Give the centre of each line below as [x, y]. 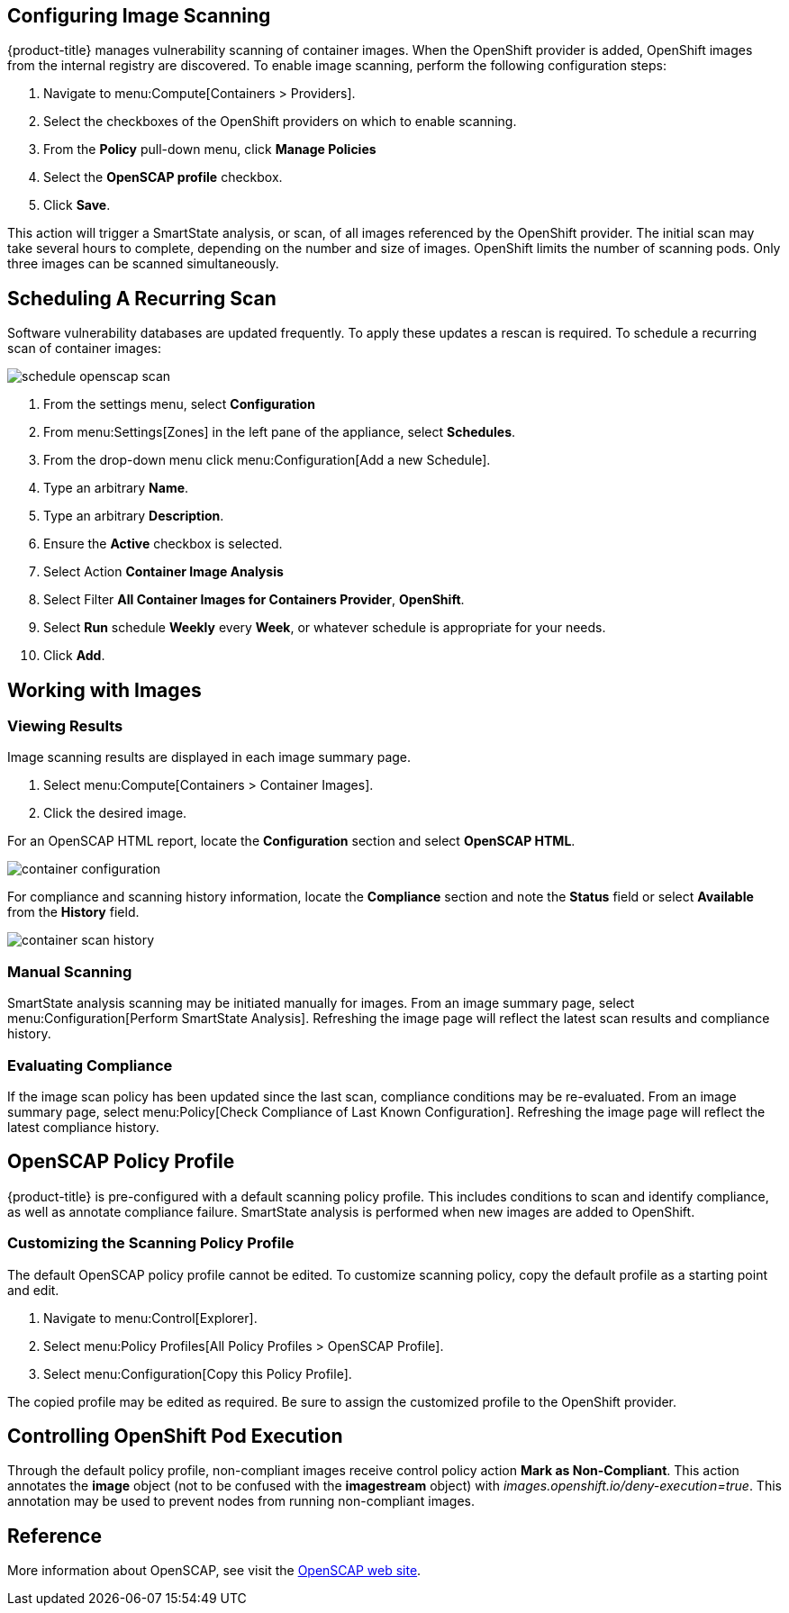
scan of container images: [85, 349]
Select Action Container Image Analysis [163, 572]
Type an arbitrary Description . [134, 516]
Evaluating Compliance [90, 1065]
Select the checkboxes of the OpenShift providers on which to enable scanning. [280, 122]
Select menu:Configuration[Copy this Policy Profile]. [198, 1373]
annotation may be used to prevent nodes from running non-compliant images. [241, 1501]
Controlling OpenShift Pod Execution [175, 1436]
